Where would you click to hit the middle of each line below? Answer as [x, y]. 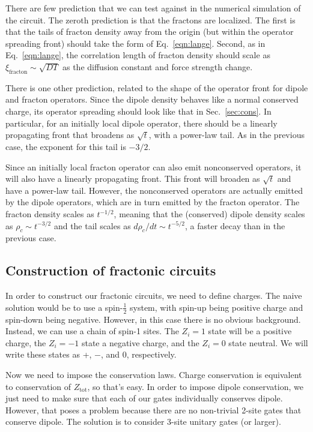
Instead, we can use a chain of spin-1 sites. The [92, 331]
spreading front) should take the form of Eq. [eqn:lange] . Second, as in [135, 43]
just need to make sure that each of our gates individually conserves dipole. [144, 398]
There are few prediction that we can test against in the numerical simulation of [153, 8]
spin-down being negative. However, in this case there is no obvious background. [153, 319]
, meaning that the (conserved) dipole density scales [209, 214]
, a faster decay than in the [235, 225]
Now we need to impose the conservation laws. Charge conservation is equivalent [154, 375]
